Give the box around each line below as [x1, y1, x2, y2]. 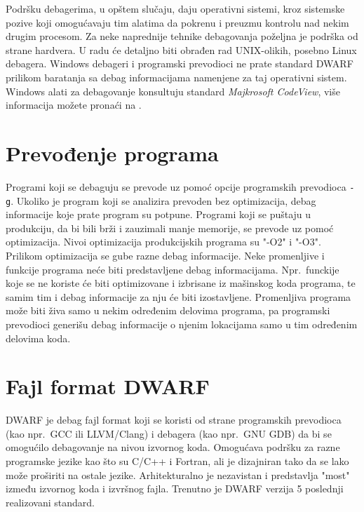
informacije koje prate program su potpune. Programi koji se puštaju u [6, 207, 311, 222]
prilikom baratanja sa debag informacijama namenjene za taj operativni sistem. [6, 69, 347, 84]
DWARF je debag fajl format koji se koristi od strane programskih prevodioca [6, 412, 342, 427]
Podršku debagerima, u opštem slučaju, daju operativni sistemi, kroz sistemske [6, 1, 345, 15]
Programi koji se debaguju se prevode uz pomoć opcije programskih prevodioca [6, 179, 346, 194]
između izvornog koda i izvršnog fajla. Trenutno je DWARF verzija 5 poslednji [6, 481, 344, 496]
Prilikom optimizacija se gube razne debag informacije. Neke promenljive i [6, 248, 325, 262]
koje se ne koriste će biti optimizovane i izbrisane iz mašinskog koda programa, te [6, 276, 356, 290]
